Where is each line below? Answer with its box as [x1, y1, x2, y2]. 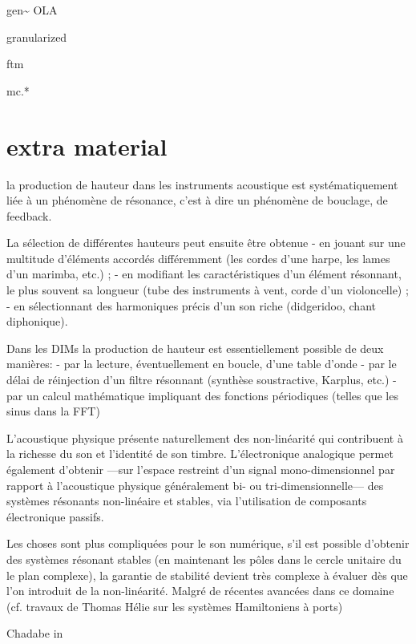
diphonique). [6, 313, 68, 330]
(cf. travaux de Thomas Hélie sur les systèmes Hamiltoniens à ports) [6, 597, 343, 614]
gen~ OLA [6, 2, 58, 18]
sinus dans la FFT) [6, 403, 100, 419]
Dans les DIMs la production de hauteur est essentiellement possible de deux [6, 339, 384, 356]
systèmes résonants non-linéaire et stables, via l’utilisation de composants [6, 492, 367, 509]
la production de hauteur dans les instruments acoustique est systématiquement [6, 176, 398, 192]
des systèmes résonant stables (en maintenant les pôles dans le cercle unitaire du [6, 550, 402, 567]
